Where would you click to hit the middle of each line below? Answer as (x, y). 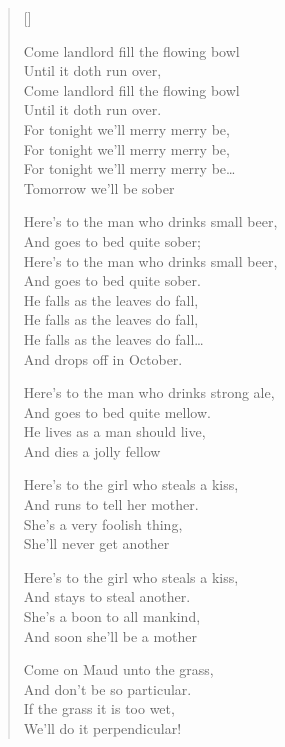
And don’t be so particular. (107, 688)
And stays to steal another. (107, 596)
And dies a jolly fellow (92, 450)
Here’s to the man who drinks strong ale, (149, 392)
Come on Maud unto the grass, (118, 669)
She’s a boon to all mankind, (112, 616)
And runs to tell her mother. (111, 504)
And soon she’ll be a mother (110, 635)
